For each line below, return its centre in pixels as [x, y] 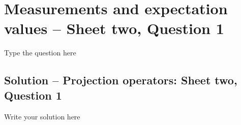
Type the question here [40, 53]
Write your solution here [42, 116]
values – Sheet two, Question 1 [114, 28]
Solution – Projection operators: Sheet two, [121, 80]
